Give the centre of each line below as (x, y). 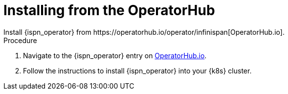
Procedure (20, 40)
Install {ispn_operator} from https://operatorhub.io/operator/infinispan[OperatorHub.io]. (144, 32)
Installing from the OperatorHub (109, 10)
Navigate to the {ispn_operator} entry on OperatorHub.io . (115, 55)
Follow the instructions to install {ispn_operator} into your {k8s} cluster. (137, 70)
